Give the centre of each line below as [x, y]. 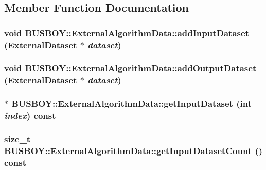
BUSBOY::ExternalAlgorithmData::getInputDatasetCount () [134, 150]
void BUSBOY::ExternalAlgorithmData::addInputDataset [127, 33]
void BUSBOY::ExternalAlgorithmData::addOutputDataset [130, 68]
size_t [17, 139]
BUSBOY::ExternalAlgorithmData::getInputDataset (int [131, 103]
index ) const [30, 115]
